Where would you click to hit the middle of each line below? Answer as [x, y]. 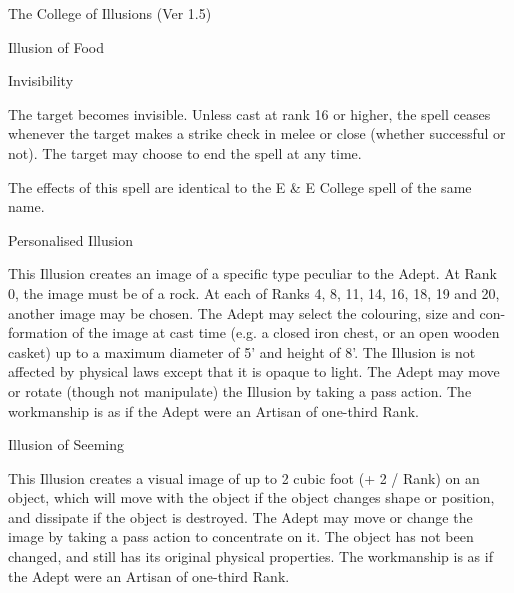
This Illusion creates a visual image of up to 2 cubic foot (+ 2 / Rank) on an [244, 477]
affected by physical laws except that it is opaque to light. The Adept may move [254, 371]
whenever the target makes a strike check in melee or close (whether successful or [257, 133]
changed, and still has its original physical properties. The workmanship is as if [250, 556]
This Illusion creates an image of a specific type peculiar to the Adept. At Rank [252, 273]
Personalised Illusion [70, 239]
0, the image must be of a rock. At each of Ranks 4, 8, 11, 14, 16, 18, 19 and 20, [254, 292]
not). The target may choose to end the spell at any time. [185, 152]
